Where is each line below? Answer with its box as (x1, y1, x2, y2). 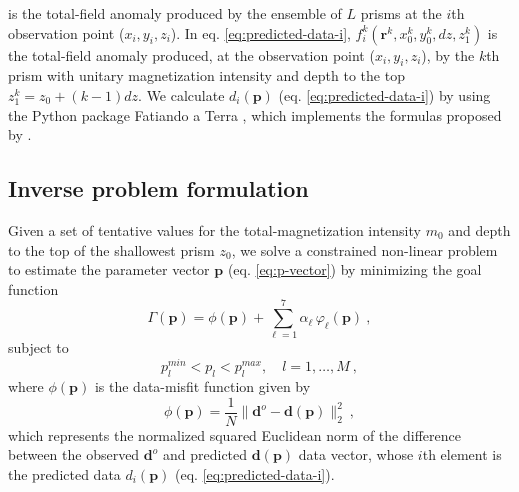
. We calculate (138, 84, 225, 105)
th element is (422, 444, 502, 465)
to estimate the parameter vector (8, 259, 210, 280)
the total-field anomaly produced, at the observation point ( (8, 44, 375, 65)
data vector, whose (298, 444, 414, 465)
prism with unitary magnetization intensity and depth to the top (8, 65, 405, 86)
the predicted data (8, 463, 121, 484)
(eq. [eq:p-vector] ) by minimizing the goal (227, 259, 482, 280)
